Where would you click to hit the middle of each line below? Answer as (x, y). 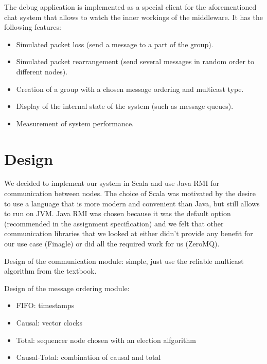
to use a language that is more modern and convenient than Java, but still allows (132, 203)
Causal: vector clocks (49, 322)
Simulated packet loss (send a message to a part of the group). (115, 44)
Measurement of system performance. (75, 123)
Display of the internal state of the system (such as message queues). (125, 106)
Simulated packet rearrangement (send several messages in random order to (135, 61)
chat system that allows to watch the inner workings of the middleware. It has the (133, 17)
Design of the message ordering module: (67, 288)
